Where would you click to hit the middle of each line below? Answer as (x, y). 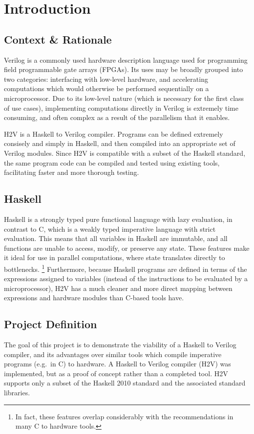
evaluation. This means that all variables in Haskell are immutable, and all (116, 238)
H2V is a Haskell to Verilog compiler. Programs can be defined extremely (114, 133)
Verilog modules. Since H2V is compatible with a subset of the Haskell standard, (125, 153)
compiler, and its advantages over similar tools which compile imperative (113, 354)
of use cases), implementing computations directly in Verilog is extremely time (121, 108)
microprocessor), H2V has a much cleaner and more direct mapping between (118, 288)
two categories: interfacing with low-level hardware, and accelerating (106, 79)
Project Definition (51, 324)
